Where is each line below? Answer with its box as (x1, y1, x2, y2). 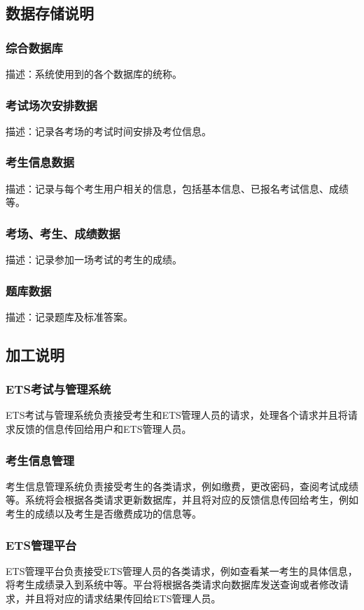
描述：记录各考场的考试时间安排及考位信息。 (6, 123, 211, 138)
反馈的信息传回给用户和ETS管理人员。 (15, 422, 192, 436)
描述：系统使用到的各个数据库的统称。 (6, 67, 182, 81)
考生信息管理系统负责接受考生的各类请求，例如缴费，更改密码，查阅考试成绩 (6, 478, 358, 493)
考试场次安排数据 (6, 96, 97, 113)
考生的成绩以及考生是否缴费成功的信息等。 (6, 506, 202, 521)
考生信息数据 (6, 153, 75, 171)
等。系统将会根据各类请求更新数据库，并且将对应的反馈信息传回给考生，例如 (6, 492, 358, 507)
